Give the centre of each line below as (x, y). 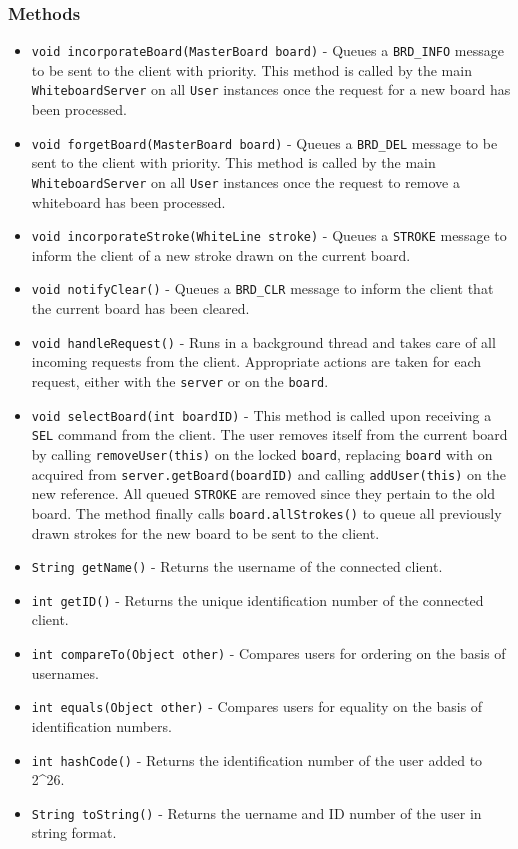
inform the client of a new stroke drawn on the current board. (221, 254)
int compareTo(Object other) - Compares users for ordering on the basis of (268, 653)
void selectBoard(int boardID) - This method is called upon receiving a (261, 414)
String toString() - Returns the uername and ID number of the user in (256, 812)
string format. (74, 832)
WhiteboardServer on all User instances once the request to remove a (245, 181)
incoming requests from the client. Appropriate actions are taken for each (256, 361)
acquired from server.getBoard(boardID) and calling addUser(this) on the (269, 473)
